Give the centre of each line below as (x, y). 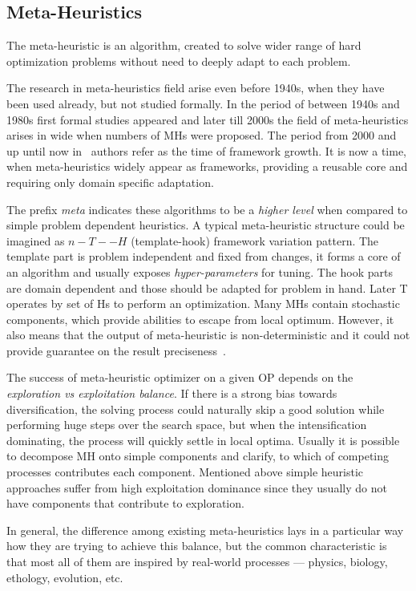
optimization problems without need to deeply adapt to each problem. (179, 61)
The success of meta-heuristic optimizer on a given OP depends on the (180, 377)
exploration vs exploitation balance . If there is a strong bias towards (172, 393)
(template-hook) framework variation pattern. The (255, 240)
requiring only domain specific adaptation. (110, 182)
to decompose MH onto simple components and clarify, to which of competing (198, 456)
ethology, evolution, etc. (65, 577)
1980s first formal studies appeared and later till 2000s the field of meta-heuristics (208, 119)
